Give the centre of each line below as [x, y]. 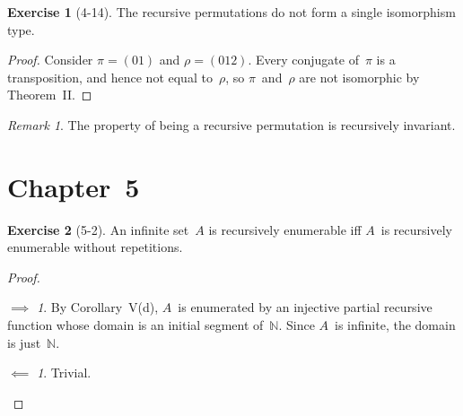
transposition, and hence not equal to [110, 77]
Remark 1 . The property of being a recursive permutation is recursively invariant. [231, 124]
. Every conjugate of [303, 60]
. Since [297, 325]
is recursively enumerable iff [285, 229]
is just [24, 342]
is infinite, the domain [395, 325]
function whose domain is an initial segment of [135, 325]
